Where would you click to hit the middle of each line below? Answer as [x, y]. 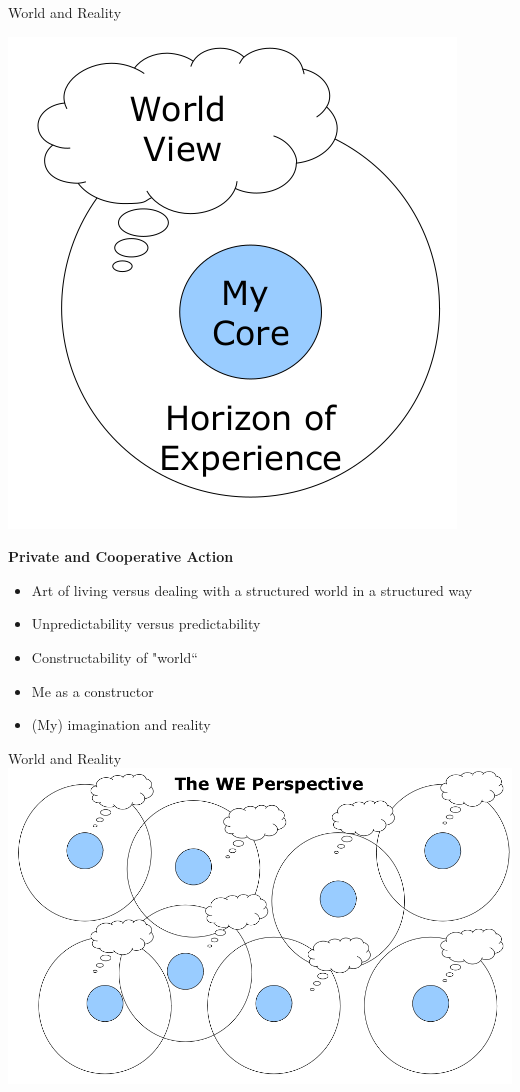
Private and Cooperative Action [121, 556]
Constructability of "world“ [114, 656]
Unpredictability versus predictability [146, 623]
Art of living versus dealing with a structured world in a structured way [252, 589]
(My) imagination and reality [121, 724]
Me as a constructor [92, 690]
